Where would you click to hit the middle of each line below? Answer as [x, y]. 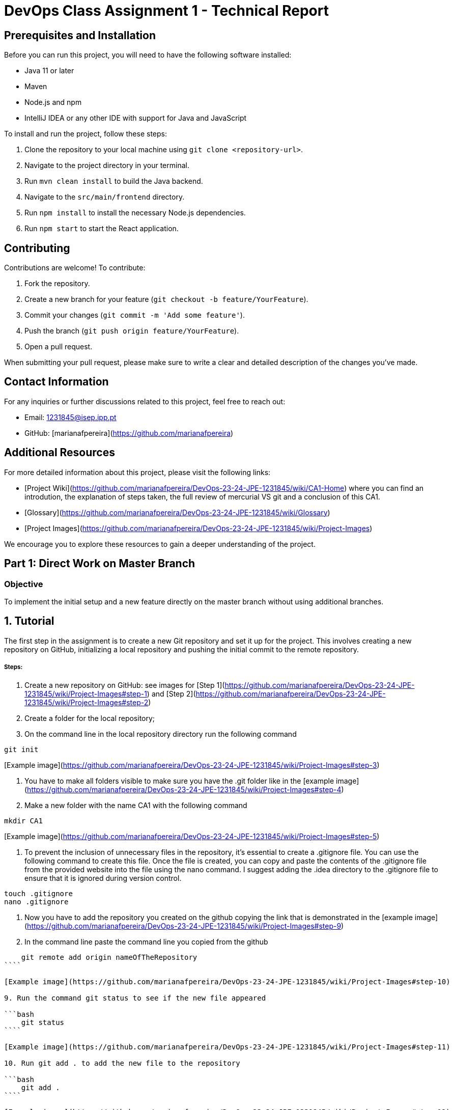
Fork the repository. [57, 284]
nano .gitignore [36, 901]
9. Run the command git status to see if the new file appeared [135, 998]
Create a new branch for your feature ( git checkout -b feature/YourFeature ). [166, 299]
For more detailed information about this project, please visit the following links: [137, 472]
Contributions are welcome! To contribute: [75, 268]
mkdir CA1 [23, 821]
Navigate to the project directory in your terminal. [107, 165]
